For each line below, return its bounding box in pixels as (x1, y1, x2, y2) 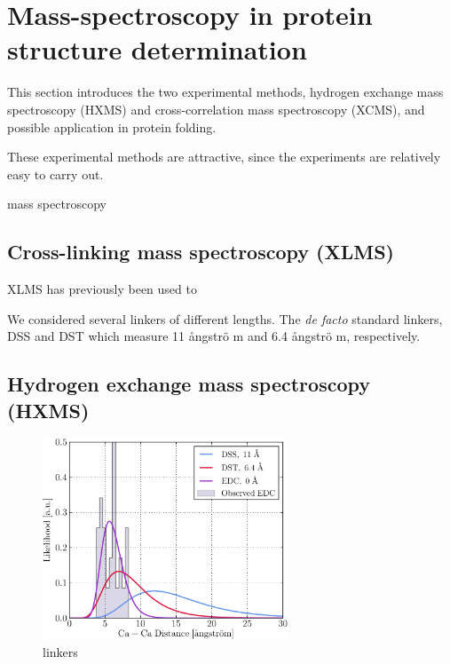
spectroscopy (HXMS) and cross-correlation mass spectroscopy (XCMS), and (7, 99, 425, 118)
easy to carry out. (7, 164, 104, 183)
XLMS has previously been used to (7, 280, 197, 298)
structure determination (7, 31, 307, 67)
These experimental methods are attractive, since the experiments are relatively (7, 147, 441, 166)
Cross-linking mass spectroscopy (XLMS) (7, 238, 394, 265)
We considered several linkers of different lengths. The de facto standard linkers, (7, 309, 443, 328)
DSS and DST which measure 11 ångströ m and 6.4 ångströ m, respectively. (7, 327, 421, 345)
